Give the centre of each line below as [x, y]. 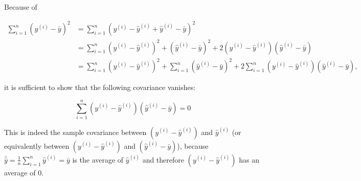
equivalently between [37, 145]
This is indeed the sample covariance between [75, 132]
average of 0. [24, 172]
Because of [21, 7]
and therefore [163, 159]
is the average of [98, 159]
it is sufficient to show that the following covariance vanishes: [100, 87]
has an [249, 159]
